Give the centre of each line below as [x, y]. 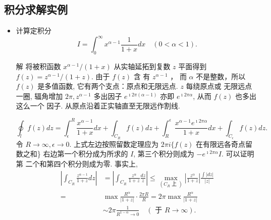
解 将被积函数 [38, 66]
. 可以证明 [238, 154]
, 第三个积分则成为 [164, 154]
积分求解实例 [36, 9]
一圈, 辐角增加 [39, 96]
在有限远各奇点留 [224, 144]
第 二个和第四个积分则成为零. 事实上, [77, 163]
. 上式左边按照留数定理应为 [114, 144]
